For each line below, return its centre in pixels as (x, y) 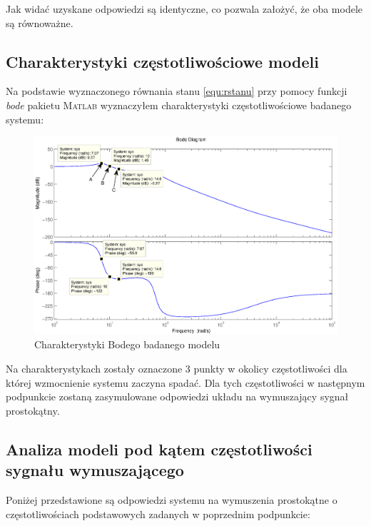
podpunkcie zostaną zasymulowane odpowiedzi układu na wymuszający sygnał (177, 396)
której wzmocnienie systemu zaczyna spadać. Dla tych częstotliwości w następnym (185, 382)
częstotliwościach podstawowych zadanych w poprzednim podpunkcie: (158, 514)
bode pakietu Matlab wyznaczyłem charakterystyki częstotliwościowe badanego (179, 105)
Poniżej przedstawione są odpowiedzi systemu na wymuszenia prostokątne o (172, 500)
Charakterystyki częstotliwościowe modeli (162, 61)
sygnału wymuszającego (95, 470)
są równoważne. (40, 22)
